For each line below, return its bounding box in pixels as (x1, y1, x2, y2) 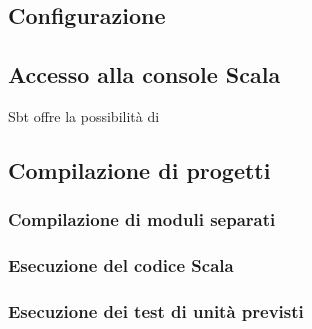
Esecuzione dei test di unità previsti (8, 298, 304, 323)
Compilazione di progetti (8, 154, 271, 185)
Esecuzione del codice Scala (8, 253, 234, 278)
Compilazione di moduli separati (8, 207, 276, 232)
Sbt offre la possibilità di (8, 105, 160, 126)
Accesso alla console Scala (8, 59, 281, 90)
